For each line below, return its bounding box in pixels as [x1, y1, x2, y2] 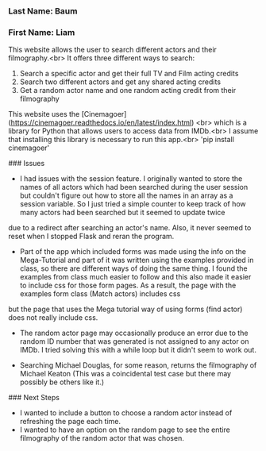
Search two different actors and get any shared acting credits [19, 77, 221, 87]
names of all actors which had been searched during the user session [19, 183, 249, 192]
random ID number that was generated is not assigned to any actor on [19, 337, 249, 346]
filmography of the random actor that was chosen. [19, 434, 184, 443]
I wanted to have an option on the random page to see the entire [19, 425, 230, 434]
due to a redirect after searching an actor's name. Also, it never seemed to [8, 223, 252, 233]
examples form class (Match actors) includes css [19, 289, 181, 299]
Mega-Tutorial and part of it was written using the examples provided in [19, 256, 254, 265]
